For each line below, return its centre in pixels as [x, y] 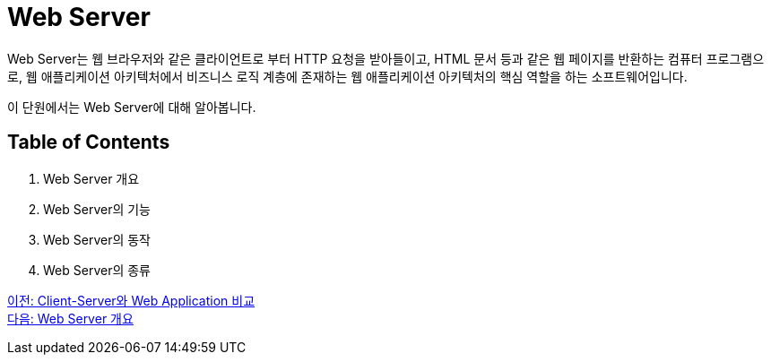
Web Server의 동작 [97, 239]
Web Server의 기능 [97, 209]
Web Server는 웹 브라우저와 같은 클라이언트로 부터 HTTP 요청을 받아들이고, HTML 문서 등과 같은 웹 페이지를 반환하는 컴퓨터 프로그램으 [386, 58]
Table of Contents [89, 142]
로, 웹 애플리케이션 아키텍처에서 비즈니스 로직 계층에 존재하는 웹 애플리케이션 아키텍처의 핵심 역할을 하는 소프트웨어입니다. [347, 76]
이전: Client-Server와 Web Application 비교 [131, 300]
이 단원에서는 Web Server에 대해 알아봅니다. [132, 107]
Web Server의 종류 [97, 270]
